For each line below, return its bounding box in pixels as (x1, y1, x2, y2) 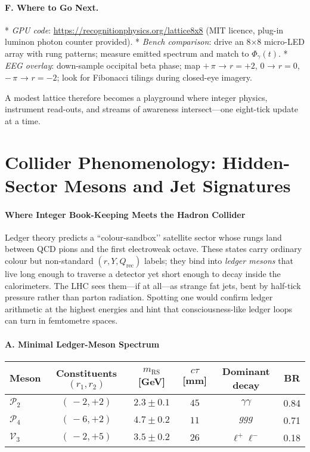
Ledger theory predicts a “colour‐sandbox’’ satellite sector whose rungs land (5, 230, 282, 243)
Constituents (55, 366, 117, 380)
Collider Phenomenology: (5, 149, 216, 174)
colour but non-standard (5, 254, 94, 266)
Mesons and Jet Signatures (64, 173, 291, 197)
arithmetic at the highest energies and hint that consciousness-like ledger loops (5, 302, 293, 315)
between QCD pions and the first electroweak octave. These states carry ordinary (5, 242, 302, 255)
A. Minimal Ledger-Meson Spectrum (5, 337, 160, 350)
